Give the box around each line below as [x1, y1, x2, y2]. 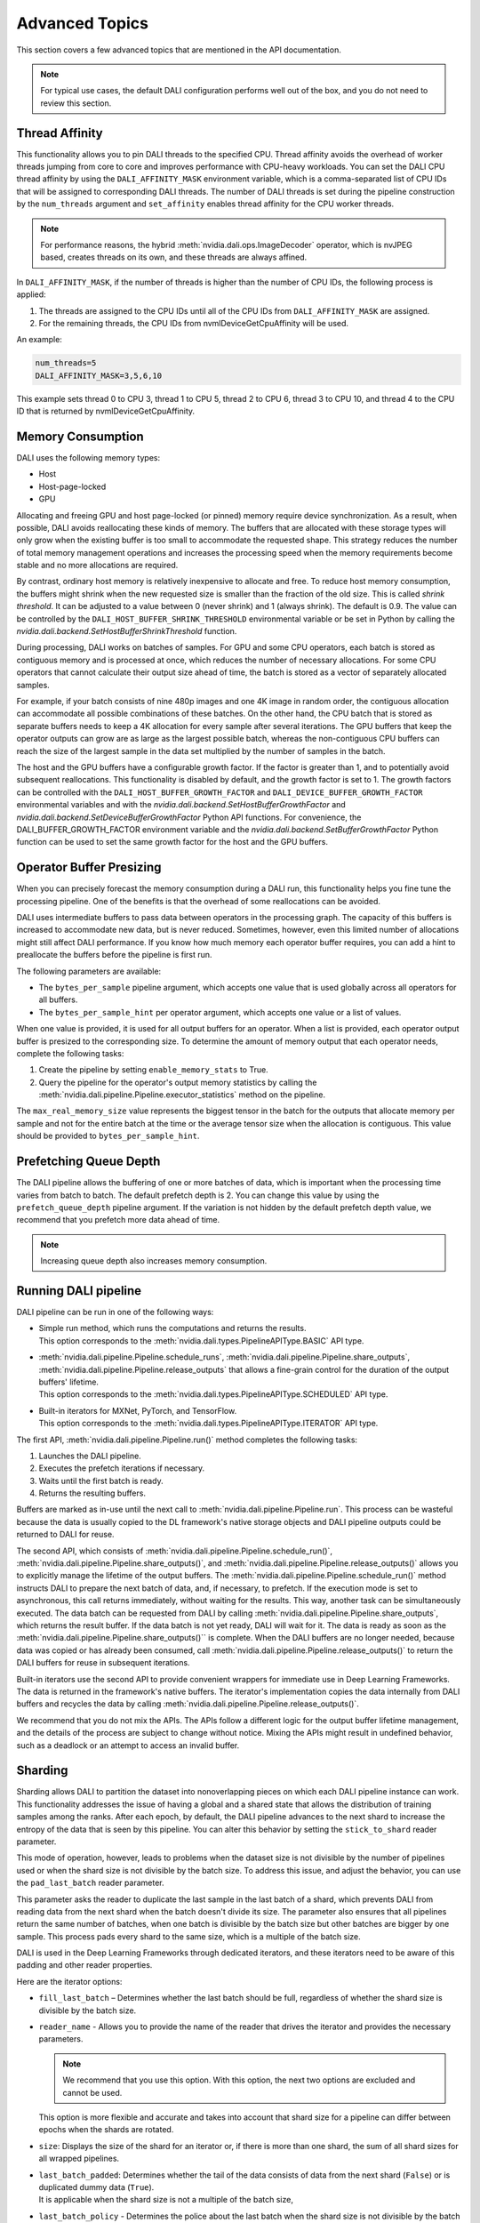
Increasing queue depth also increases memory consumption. [40, 1256, 268, 1266]
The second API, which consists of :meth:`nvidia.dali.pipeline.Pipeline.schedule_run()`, [16, 1545, 333, 1556]
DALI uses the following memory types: [16, 452, 161, 462]
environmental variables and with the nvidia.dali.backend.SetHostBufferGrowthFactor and [16, 799, 346, 810]
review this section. [40, 98, 112, 108]
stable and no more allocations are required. [16, 560, 179, 571]
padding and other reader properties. [16, 1960, 153, 1970]
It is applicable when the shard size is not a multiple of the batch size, [38, 2195, 293, 2205]
